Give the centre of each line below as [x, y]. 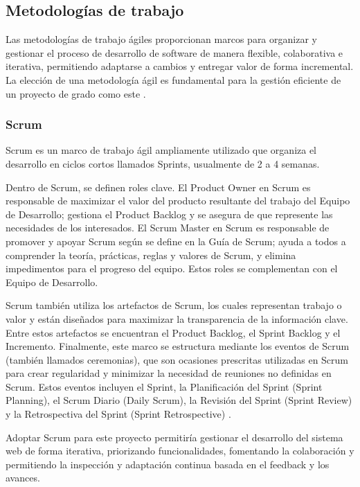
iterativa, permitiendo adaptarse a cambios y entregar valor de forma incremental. [180, 66]
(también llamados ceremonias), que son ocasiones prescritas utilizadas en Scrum [177, 359]
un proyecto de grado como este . [76, 93]
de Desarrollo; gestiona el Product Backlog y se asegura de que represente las [169, 214]
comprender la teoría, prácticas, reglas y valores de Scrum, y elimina [151, 255]
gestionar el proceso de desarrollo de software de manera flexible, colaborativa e [174, 52]
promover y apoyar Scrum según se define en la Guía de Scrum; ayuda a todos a [176, 241]
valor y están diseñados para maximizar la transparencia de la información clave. [177, 318]
